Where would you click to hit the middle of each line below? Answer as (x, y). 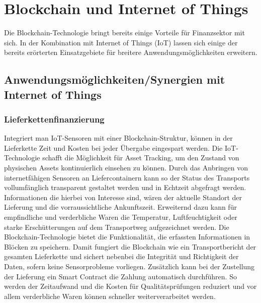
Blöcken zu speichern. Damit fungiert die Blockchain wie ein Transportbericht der (130, 246)
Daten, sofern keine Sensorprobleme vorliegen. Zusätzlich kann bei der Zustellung (129, 266)
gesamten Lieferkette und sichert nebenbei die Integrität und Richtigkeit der (121, 256)
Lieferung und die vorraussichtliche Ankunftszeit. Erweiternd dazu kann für (120, 207)
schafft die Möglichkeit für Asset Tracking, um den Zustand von (141, 158)
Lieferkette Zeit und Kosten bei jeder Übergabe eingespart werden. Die (113, 147)
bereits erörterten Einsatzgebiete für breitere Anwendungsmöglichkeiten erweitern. (131, 52)
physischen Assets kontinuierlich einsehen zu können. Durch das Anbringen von (126, 168)
